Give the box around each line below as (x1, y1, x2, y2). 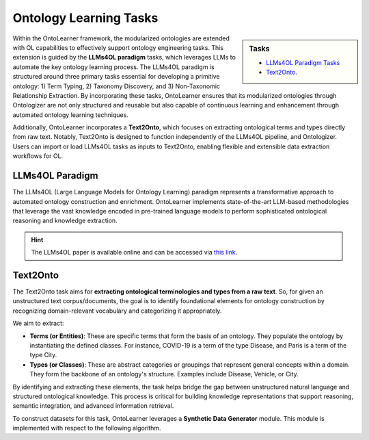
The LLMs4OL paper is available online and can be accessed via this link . (31, 248, 238, 257)
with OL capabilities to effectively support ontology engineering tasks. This (12, 43, 224, 51)
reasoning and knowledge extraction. (12, 216, 118, 225)
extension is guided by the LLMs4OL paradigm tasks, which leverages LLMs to (12, 53, 236, 62)
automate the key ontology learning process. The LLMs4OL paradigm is (12, 62, 215, 71)
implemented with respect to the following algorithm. (12, 424, 161, 432)
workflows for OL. (12, 152, 64, 160)
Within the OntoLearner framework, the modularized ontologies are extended (12, 34, 230, 42)
